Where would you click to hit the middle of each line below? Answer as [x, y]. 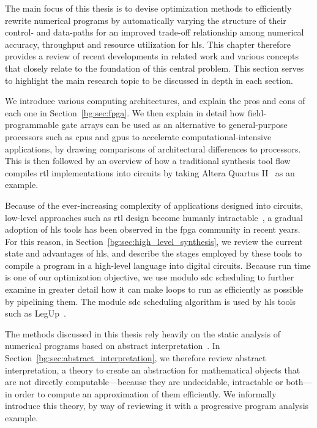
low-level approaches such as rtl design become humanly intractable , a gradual [154, 217]
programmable [32, 125]
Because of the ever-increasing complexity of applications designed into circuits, [154, 205]
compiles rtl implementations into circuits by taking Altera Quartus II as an [150, 172]
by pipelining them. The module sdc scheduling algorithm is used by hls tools [151, 301]
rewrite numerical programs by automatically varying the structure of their [146, 20]
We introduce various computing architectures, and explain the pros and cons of [155, 101]
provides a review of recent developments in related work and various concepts [152, 56]
